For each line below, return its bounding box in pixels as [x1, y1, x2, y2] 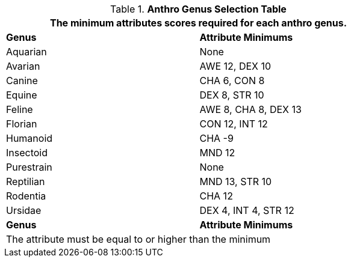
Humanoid [6, 132, 53, 144]
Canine [6, 75, 38, 87]
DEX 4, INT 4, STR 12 [199, 204, 294, 216]
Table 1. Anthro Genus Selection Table [110, 3, 287, 15]
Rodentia [6, 190, 46, 202]
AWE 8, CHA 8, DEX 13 [199, 103, 302, 115]
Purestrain [6, 161, 52, 173]
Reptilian [6, 175, 45, 187]
